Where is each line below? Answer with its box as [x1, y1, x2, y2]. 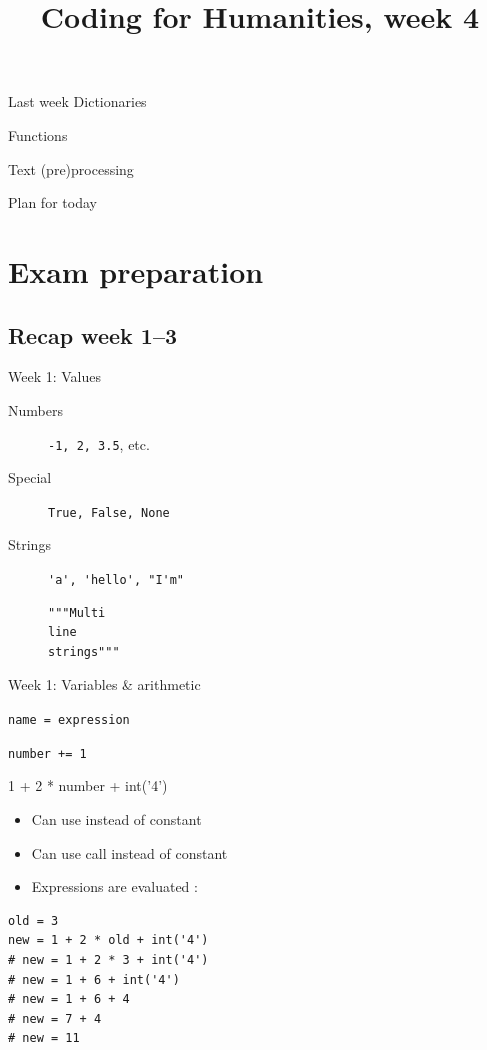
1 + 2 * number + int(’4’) [8, 775, 168, 796]
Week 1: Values [8, 366, 102, 387]
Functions [8, 124, 68, 145]
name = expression [8, 713, 130, 728]
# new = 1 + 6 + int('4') [8, 972, 180, 987]
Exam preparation [8, 250, 264, 291]
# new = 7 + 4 [8, 1011, 102, 1026]
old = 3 [8, 913, 59, 928]
